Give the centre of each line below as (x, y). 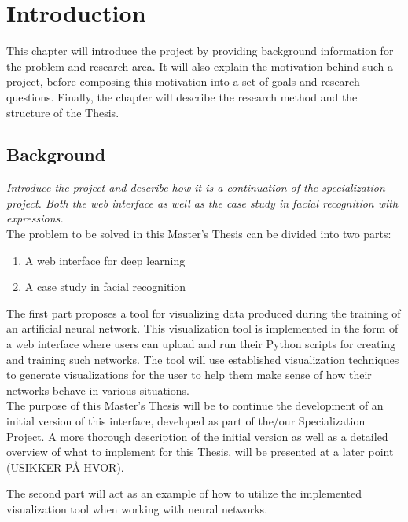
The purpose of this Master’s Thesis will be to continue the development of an (195, 405)
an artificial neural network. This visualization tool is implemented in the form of (202, 328)
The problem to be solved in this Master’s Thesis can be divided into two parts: (199, 234)
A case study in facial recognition (105, 287)
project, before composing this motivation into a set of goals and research (183, 81)
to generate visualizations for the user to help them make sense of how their (189, 375)
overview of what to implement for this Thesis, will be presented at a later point (200, 452)
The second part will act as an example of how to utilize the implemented (184, 493)
